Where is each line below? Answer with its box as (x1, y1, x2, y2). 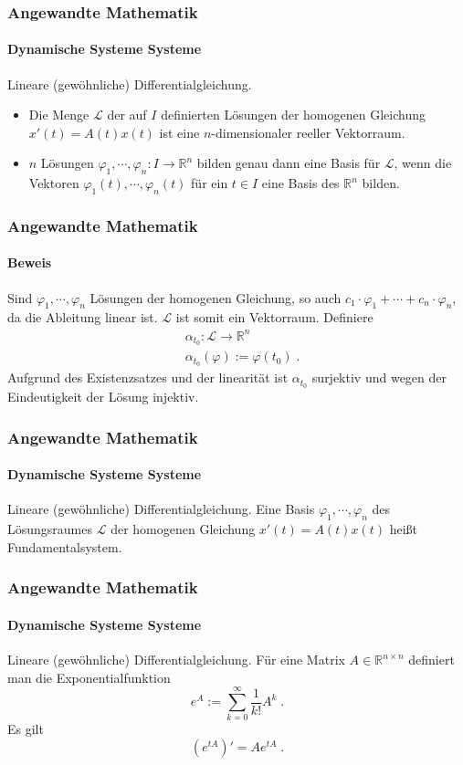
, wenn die (394, 153, 452, 173)
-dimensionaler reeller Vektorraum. (211, 122, 405, 141)
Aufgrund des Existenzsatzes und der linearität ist (7, 368, 289, 387)
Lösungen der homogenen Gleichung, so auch (89, 288, 342, 307)
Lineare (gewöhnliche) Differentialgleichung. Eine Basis (7, 499, 315, 519)
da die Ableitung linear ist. (7, 308, 158, 327)
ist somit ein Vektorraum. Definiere (175, 308, 374, 327)
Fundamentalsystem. (7, 537, 122, 556)
